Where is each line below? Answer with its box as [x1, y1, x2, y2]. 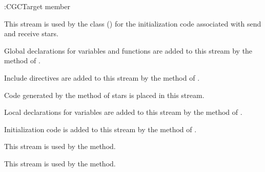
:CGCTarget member [4, 1, 70, 11]
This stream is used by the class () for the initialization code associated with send [4, 18, 261, 29]
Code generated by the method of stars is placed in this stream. [4, 89, 205, 100]
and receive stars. [4, 28, 58, 39]
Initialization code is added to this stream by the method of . [4, 124, 197, 134]
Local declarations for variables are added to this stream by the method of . [4, 107, 242, 117]
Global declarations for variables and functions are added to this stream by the [4, 45, 253, 56]
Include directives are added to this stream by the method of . [4, 72, 200, 83]
